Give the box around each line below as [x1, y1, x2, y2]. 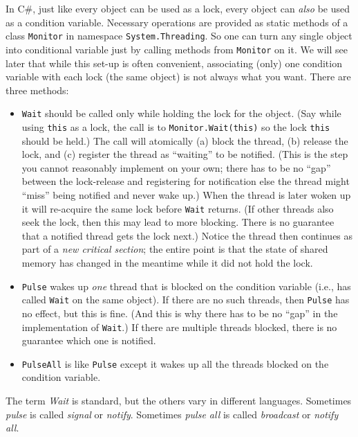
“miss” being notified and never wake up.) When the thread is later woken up [21, 187, 351, 202]
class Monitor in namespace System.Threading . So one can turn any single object [6, 28, 352, 43]
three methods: [6, 82, 69, 97]
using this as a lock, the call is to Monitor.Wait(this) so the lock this [21, 119, 330, 134]
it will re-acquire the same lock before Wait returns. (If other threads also [21, 201, 334, 215]
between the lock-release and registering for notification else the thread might [21, 174, 350, 188]
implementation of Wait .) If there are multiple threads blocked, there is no [21, 319, 337, 334]
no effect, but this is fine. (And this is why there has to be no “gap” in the [21, 305, 338, 320]
